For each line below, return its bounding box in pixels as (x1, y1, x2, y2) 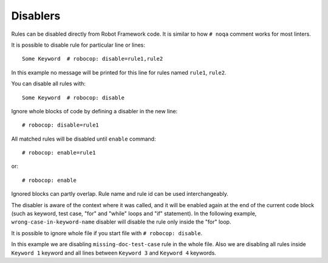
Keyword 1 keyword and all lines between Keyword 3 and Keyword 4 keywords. (11, 249, 217, 256)
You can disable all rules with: (11, 80, 86, 87)
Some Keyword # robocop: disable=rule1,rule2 (22, 55, 163, 62)
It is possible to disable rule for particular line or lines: (11, 41, 146, 48)
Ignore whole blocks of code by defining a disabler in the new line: (11, 107, 178, 115)
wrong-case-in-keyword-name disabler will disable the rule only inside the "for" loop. (11, 218, 231, 225)
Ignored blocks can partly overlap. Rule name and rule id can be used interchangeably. (11, 190, 229, 198)
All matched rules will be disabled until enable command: (11, 135, 156, 142)
